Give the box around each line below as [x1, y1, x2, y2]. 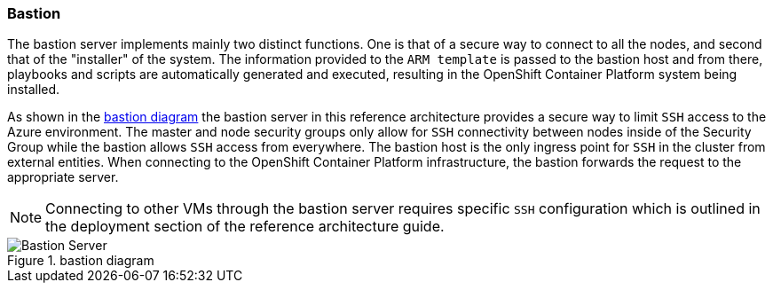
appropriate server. [7, 169, 119, 185]
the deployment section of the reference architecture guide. [45, 217, 445, 236]
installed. [7, 82, 60, 98]
